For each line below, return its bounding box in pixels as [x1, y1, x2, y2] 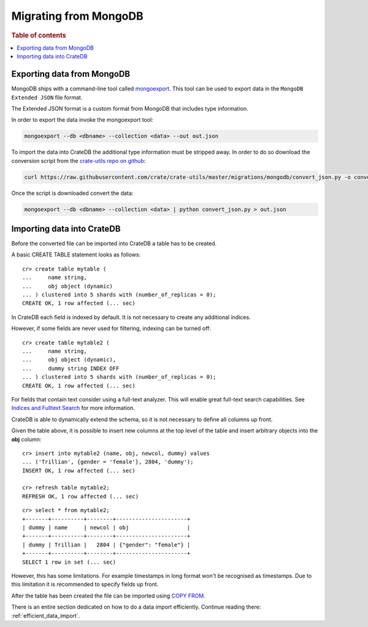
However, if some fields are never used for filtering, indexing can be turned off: [11, 325, 212, 332]
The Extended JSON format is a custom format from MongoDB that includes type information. [11, 104, 248, 112]
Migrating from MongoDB [11, 9, 144, 23]
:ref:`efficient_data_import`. [11, 612, 80, 619]
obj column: [11, 435, 42, 443]
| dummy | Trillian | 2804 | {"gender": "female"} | [22, 541, 191, 548]
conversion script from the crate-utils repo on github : [11, 157, 146, 164]
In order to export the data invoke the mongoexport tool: [11, 116, 153, 124]
